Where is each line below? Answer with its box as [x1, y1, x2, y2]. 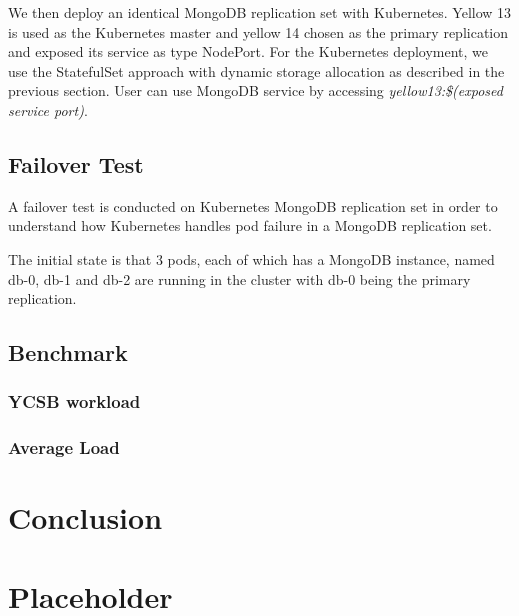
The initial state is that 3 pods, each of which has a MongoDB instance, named [8, 248, 495, 269]
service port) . [8, 99, 88, 120]
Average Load [8, 435, 120, 460]
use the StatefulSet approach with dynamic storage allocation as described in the [8, 60, 505, 81]
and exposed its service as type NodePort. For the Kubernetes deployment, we [8, 41, 489, 62]
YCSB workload [8, 389, 141, 414]
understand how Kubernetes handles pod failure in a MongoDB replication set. [8, 215, 492, 236]
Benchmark [8, 337, 128, 368]
